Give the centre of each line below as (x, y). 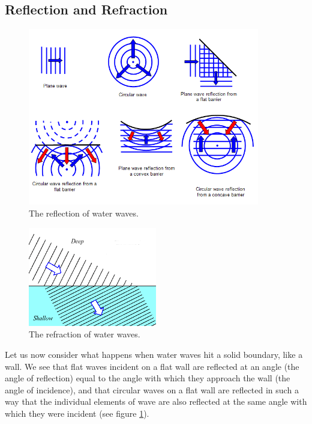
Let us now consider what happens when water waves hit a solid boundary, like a (154, 355)
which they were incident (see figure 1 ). (77, 413)
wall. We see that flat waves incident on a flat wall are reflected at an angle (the (152, 366)
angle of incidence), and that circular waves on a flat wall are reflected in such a (152, 389)
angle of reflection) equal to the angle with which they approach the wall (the (148, 378)
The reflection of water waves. (84, 213)
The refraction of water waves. (85, 334)
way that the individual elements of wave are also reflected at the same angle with (156, 401)
